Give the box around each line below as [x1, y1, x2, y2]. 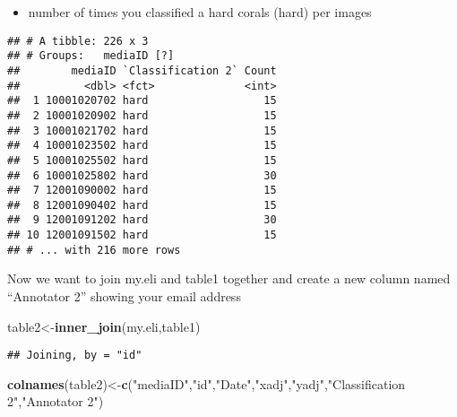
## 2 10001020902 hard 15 [7, 109, 277, 122]
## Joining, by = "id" [7, 349, 142, 362]
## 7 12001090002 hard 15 [7, 184, 277, 197]
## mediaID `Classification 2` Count [7, 64, 277, 77]
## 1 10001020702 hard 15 [7, 94, 277, 108]
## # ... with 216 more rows [7, 243, 181, 256]
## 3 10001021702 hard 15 [7, 124, 277, 137]
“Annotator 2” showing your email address [7, 287, 241, 306]
